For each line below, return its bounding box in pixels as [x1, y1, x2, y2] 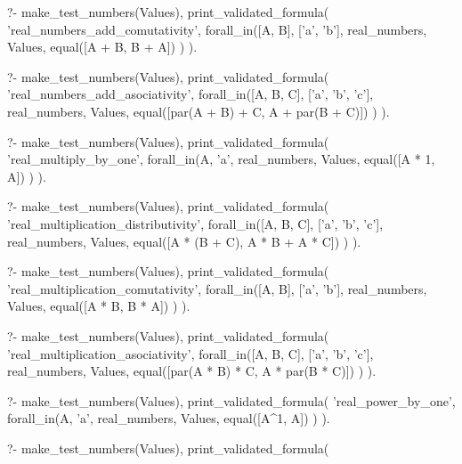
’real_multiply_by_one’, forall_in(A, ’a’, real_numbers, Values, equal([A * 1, [7, 150, 435, 168]
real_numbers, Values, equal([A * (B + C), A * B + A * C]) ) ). [7, 232, 361, 250]
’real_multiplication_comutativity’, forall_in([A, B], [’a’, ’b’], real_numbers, [7, 279, 427, 297]
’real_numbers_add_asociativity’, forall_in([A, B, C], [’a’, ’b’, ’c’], [7, 85, 374, 103]
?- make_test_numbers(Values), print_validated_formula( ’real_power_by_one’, [7, 391, 456, 410]
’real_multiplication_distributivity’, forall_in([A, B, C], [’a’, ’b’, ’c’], [7, 214, 384, 232]
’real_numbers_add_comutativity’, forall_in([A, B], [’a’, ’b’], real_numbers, [7, 20, 427, 38]
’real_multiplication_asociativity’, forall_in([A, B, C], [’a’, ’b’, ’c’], [7, 344, 374, 362]
